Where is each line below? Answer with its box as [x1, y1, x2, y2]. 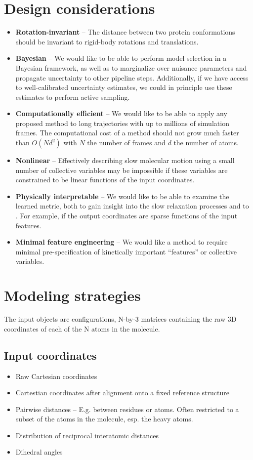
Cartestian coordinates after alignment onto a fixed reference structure [15, 387, 229, 398]
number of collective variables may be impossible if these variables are [15, 165, 228, 175]
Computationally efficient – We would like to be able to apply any [15, 108, 227, 119]
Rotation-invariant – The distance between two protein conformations [15, 27, 235, 37]
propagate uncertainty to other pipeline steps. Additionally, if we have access [15, 72, 249, 83]
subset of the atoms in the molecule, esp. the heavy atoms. [15, 414, 193, 424]
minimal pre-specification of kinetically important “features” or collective [15, 246, 237, 256]
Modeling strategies [4, 285, 141, 305]
